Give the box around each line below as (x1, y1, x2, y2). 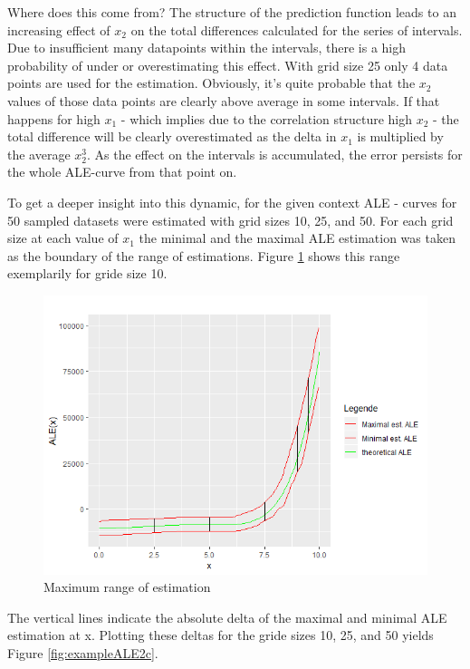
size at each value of (7, 228, 119, 247)
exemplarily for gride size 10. (7, 264, 168, 283)
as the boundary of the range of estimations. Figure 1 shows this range (7, 246, 400, 265)
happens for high (7, 109, 101, 128)
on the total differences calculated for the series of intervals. (130, 20, 463, 39)
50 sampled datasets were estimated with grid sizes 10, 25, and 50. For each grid (7, 210, 454, 229)
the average (7, 144, 71, 163)
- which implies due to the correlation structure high (120, 109, 412, 128)
